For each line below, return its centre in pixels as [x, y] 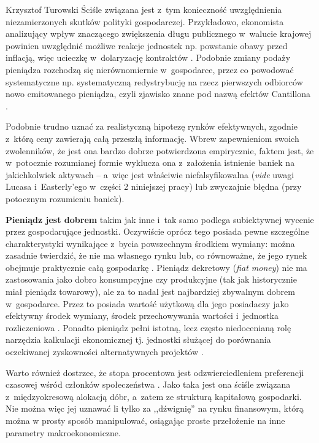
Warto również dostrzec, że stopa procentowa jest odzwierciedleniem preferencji [155, 372]
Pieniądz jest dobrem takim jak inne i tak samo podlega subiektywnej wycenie [160, 219]
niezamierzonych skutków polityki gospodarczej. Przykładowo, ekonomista [145, 21]
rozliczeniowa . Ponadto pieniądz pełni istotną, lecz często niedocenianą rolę [148, 327]
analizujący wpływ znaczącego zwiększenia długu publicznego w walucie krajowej [159, 33]
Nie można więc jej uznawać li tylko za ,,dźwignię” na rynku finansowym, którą [155, 408]
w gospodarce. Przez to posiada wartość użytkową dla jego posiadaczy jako [147, 303]
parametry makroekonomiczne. [63, 432]
